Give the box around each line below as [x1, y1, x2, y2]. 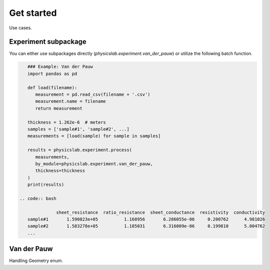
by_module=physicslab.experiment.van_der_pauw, [35, 161, 153, 166]
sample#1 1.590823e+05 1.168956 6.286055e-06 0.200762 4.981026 [27, 216, 265, 222]
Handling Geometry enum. [9, 258, 63, 264]
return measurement [35, 106, 83, 111]
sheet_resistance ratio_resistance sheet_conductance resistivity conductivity [56, 210, 265, 215]
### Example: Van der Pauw [27, 64, 93, 69]
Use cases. [9, 25, 32, 31]
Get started [9, 7, 57, 18]
